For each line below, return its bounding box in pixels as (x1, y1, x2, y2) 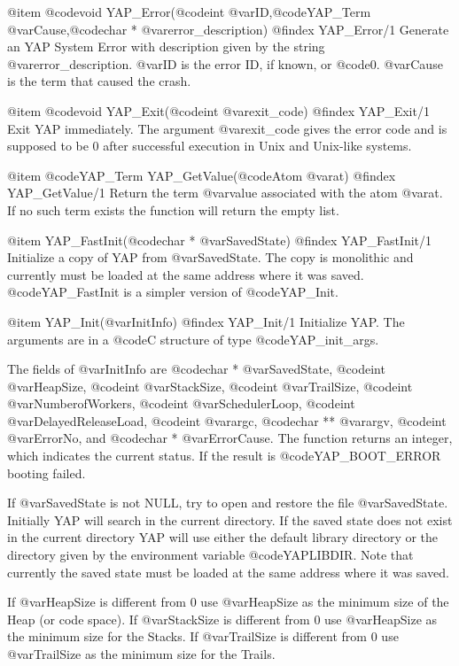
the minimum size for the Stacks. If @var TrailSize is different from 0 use (7, 627, 399, 646)
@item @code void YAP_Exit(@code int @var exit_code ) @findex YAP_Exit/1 (7, 101, 430, 120)
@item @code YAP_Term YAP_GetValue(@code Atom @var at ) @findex (7, 166, 396, 184)
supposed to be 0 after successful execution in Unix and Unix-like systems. (7, 136, 412, 155)
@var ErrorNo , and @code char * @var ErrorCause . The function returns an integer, (7, 429, 453, 447)
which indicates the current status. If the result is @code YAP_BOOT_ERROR (7, 446, 441, 465)
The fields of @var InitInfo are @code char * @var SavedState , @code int (7, 360, 385, 378)
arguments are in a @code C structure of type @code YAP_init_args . (7, 329, 379, 348)
